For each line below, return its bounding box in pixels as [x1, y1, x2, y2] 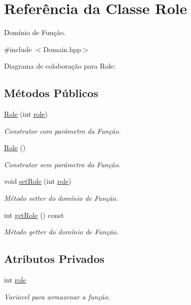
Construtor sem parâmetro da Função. [4, 159, 121, 169]
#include [4, 44, 32, 54]
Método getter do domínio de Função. [4, 226, 119, 237]
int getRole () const [4, 209, 64, 220]
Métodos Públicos [4, 85, 98, 101]
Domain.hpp [43, 44, 81, 54]
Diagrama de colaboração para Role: [4, 61, 115, 71]
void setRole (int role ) [4, 176, 71, 186]
